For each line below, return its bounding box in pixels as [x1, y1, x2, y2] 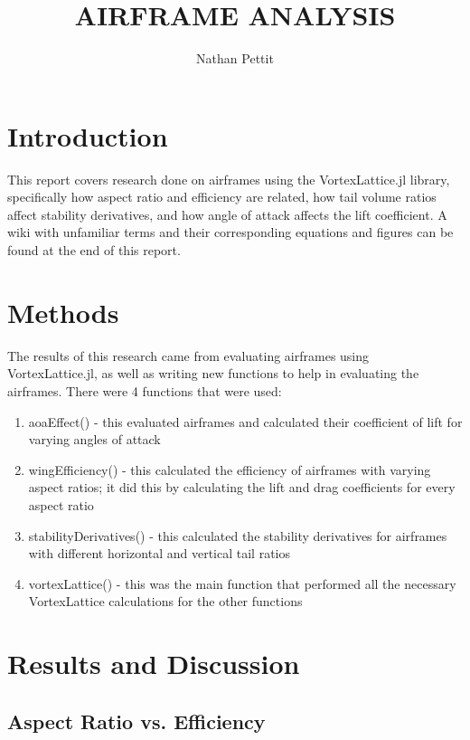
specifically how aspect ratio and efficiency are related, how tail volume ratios [7, 187, 437, 206]
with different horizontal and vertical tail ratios [28, 544, 290, 563]
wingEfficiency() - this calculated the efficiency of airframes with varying [28, 460, 431, 479]
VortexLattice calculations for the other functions [28, 592, 303, 611]
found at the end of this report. [7, 241, 181, 260]
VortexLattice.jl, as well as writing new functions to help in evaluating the [7, 364, 419, 383]
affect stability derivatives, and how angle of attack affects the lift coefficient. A [7, 204, 447, 223]
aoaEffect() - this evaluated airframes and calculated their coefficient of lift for [28, 412, 463, 431]
